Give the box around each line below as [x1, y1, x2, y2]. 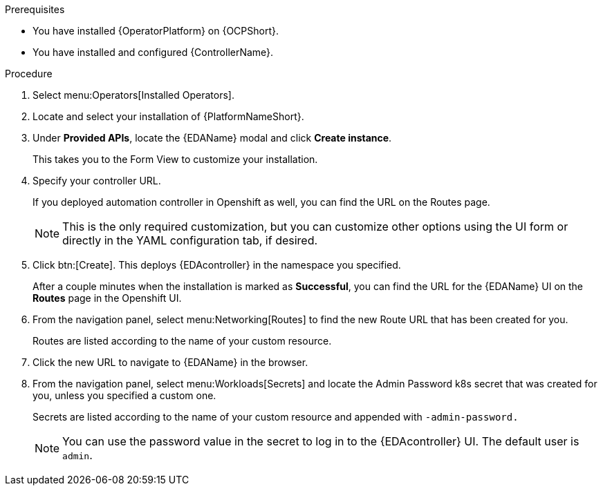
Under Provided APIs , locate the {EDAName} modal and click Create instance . [33, 132, 392, 144]
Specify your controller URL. [33, 175, 161, 186]
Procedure [5, 68, 53, 79]
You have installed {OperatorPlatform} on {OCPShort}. [33, 25, 279, 37]
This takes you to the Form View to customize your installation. [33, 153, 318, 165]
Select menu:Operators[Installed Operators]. [33, 89, 234, 101]
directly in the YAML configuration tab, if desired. [62, 233, 318, 247]
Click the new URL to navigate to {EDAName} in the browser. [33, 356, 308, 368]
